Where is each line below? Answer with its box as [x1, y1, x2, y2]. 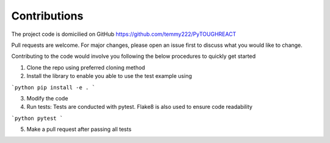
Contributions [11, 9, 84, 23]
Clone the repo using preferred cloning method [26, 64, 145, 71]
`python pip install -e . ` [11, 84, 96, 91]
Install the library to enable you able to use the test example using [26, 72, 193, 80]
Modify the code [26, 94, 68, 102]
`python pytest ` [11, 114, 64, 122]
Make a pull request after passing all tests [26, 125, 131, 133]
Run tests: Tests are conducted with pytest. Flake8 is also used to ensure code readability [26, 103, 253, 111]
